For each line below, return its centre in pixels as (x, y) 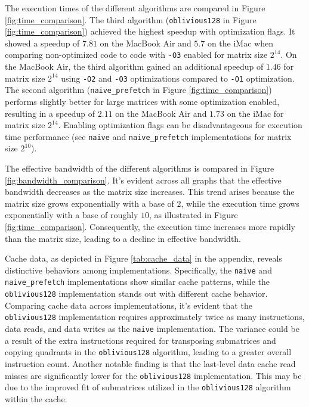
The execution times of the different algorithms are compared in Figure (135, 8)
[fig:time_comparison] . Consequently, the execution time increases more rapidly (150, 226)
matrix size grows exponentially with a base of (89, 203)
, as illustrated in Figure (194, 215)
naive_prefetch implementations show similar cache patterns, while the (137, 282)
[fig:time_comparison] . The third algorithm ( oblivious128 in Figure (131, 19)
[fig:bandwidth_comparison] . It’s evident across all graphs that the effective (143, 180)
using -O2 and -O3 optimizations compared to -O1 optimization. (178, 78)
